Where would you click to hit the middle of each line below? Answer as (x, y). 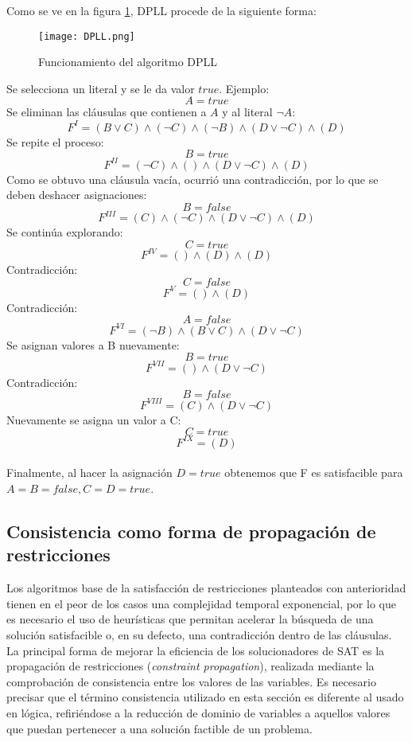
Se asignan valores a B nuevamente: (93, 344)
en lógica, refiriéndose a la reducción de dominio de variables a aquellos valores (198, 713)
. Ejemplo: (244, 88)
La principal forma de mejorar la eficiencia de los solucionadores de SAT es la (196, 650)
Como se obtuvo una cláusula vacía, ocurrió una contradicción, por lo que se (192, 179)
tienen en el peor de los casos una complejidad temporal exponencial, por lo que (201, 603)
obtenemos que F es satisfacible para (314, 473)
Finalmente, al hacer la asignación (89, 473)
